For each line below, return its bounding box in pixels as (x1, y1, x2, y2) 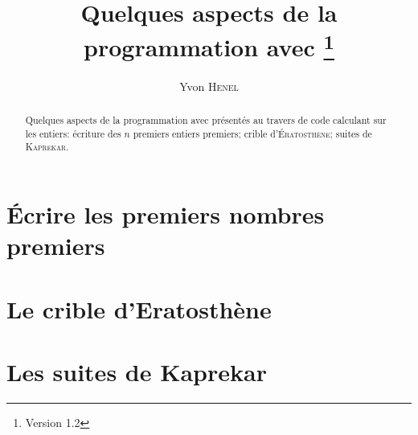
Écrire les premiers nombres (6, 198, 325, 230)
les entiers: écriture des (25, 126, 121, 140)
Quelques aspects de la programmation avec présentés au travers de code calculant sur (25, 113, 387, 127)
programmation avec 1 (84, 27, 334, 64)
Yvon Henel (179, 77, 239, 94)
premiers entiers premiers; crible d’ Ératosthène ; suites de (133, 126, 372, 140)
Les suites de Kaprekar (6, 355, 267, 388)
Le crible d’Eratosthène (6, 292, 272, 325)
